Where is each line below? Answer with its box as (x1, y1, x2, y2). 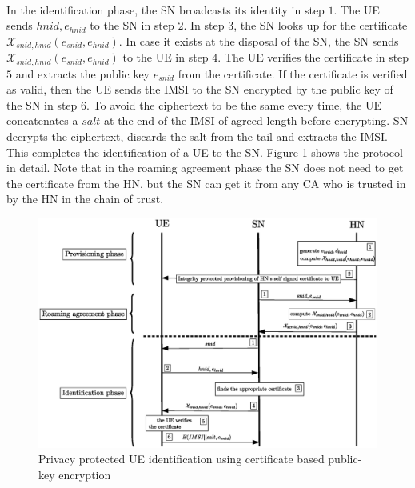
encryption (58, 466, 111, 482)
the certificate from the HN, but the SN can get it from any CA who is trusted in (6, 174, 406, 191)
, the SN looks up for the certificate (233, 17, 408, 34)
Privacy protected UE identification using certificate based (38, 450, 325, 467)
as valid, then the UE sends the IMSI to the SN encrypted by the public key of (6, 81, 393, 98)
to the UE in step (122, 49, 209, 66)
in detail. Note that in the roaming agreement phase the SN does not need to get (6, 159, 404, 176)
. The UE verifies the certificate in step (217, 49, 409, 66)
